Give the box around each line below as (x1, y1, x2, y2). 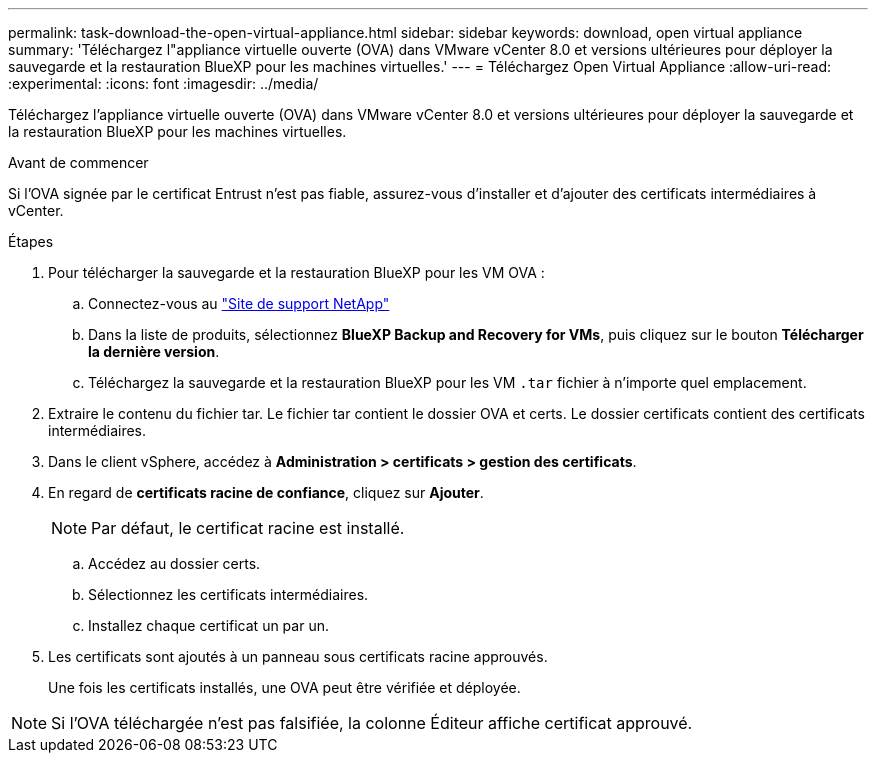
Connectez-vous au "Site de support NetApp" (88, 295, 390, 312)
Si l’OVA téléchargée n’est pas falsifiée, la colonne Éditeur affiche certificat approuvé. (51, 713, 693, 733)
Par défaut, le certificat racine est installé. (91, 518, 405, 538)
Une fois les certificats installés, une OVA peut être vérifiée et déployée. (48, 679, 521, 696)
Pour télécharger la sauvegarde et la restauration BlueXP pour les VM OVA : (48, 264, 545, 281)
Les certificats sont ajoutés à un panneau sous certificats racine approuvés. (48, 648, 548, 665)
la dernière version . (88, 343, 220, 360)
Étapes (8, 233, 54, 250)
